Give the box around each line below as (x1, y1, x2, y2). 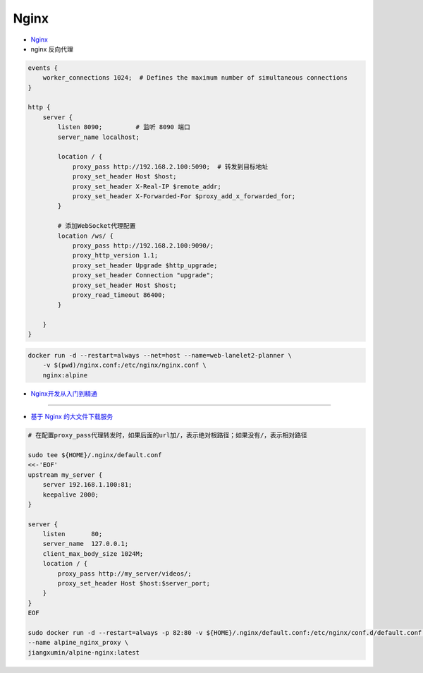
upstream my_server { (27, 471, 103, 479)
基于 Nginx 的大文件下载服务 (30, 413, 114, 421)
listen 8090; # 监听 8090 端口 (57, 123, 190, 131)
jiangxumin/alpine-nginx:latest (27, 648, 140, 656)
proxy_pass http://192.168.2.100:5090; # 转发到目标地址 (72, 162, 269, 171)
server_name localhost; (57, 133, 140, 141)
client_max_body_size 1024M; (42, 550, 144, 557)
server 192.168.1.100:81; (42, 480, 133, 489)
